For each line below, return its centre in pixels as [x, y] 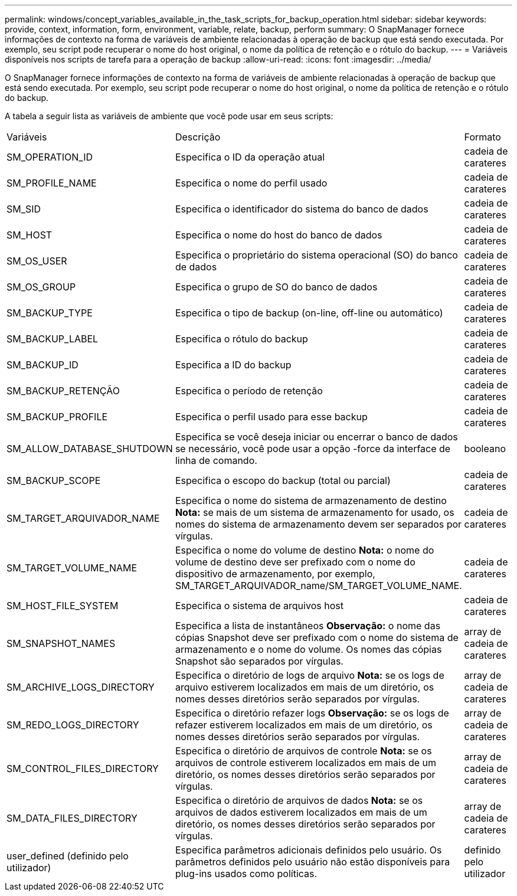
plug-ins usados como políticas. [246, 874]
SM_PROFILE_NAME [52, 183]
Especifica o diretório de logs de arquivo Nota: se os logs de [310, 675]
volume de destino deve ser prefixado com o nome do [295, 562]
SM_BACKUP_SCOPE [54, 480]
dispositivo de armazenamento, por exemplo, [275, 574]
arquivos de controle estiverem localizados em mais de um [306, 763]
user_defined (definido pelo [68, 856]
